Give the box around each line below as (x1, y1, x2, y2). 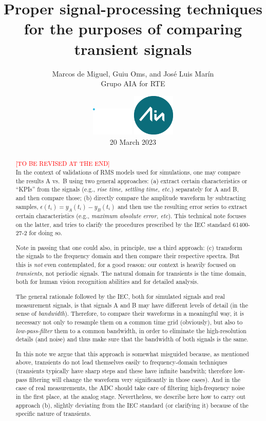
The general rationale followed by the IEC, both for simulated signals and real (15, 292, 225, 300)
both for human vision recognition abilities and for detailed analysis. (15, 277, 199, 286)
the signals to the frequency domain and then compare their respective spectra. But (15, 252, 240, 260)
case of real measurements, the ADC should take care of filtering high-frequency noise (15, 384, 245, 392)
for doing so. (29, 228, 63, 237)
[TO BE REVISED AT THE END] (15, 159, 110, 168)
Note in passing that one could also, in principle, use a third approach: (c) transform (15, 243, 242, 252)
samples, (15, 202, 39, 210)
